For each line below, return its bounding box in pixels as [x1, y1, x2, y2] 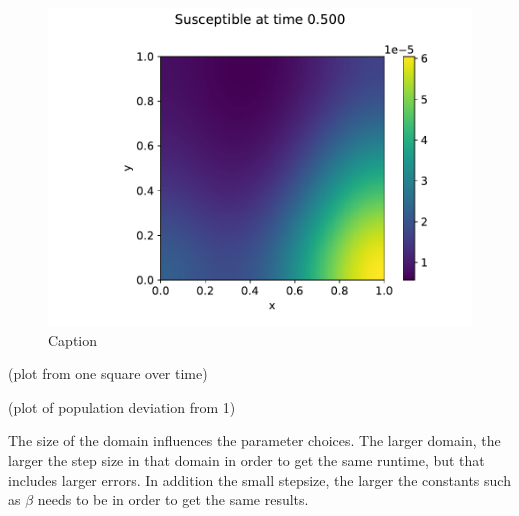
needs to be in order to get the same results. [37, 489, 309, 510]
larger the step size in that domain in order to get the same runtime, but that [8, 449, 485, 470]
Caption [48, 329, 98, 350]
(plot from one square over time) [8, 363, 208, 384]
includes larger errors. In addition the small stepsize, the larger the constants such [8, 469, 511, 490]
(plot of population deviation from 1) [8, 396, 236, 417]
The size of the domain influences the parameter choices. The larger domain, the [8, 430, 501, 451]
